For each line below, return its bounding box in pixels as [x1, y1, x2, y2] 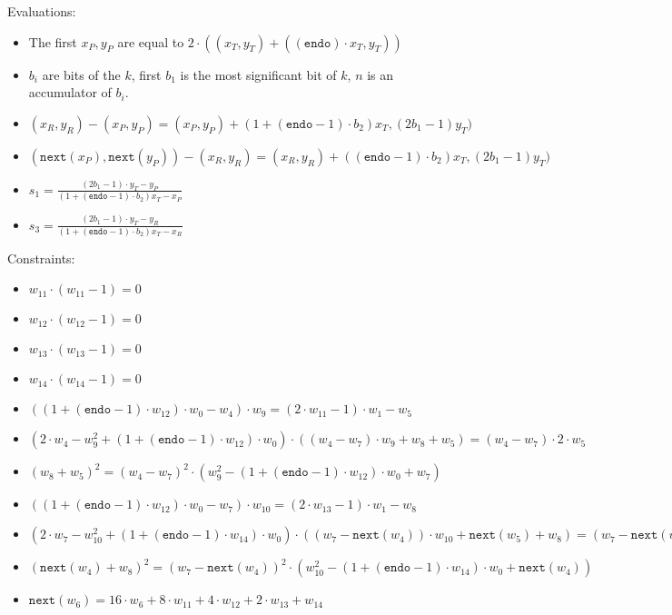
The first [28, 32, 77, 51]
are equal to [117, 32, 184, 51]
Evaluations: [7, 2, 76, 20]
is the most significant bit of [180, 64, 337, 84]
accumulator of [28, 83, 112, 102]
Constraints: [7, 248, 75, 267]
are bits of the [42, 64, 121, 84]
